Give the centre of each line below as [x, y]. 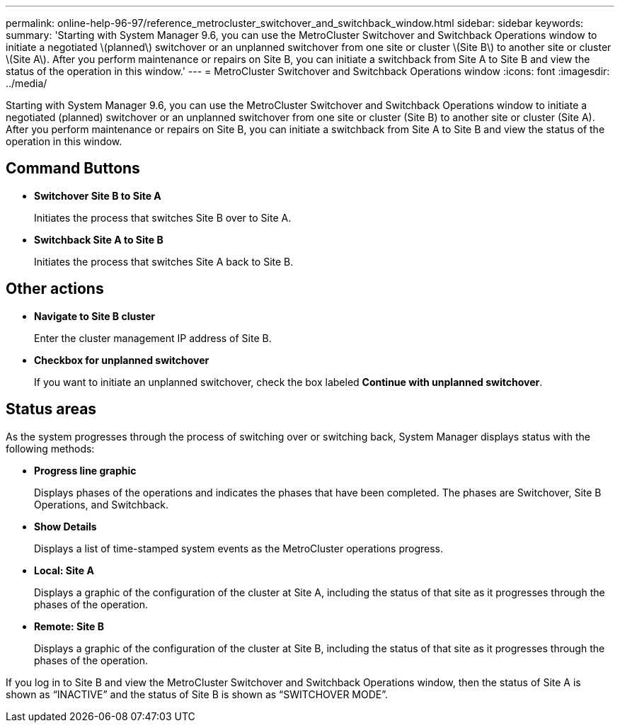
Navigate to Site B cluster [95, 316]
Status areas [51, 409]
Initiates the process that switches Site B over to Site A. [163, 217]
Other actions [55, 289]
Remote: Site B [69, 626]
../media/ [27, 83]
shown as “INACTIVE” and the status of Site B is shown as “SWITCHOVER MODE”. [197, 694]
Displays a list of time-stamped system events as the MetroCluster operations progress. [239, 548]
